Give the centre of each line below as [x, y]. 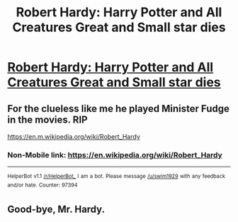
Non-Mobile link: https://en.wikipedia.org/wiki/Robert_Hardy [115, 155]
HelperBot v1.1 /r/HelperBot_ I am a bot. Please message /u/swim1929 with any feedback [116, 177]
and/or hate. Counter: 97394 [42, 185]
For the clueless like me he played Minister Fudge [119, 108]
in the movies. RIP [47, 120]
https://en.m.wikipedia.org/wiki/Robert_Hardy [74, 137]
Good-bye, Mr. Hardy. [56, 209]
